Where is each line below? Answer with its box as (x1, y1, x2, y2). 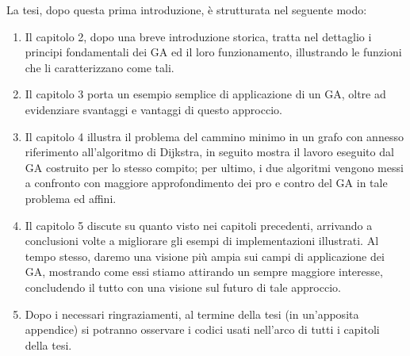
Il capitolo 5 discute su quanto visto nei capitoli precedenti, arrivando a (25, 216, 373, 233)
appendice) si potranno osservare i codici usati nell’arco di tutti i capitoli (25, 321, 380, 338)
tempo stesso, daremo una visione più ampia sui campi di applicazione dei (25, 247, 385, 264)
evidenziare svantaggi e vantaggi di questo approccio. (25, 101, 282, 117)
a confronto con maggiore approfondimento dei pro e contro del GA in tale (25, 174, 388, 191)
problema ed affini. (25, 189, 117, 206)
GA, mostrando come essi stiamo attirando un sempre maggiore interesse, (25, 263, 383, 280)
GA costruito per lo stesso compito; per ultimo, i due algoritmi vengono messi (25, 159, 404, 175)
